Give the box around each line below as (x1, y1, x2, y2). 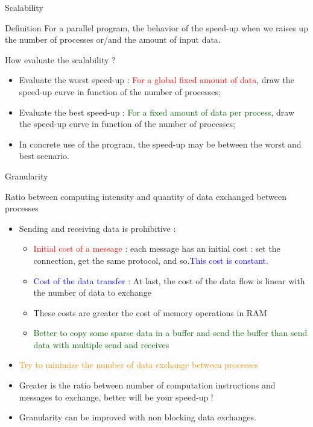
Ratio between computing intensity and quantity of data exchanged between (5, 190, 286, 202)
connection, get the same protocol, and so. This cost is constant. (33, 254, 268, 266)
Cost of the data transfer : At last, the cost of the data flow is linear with (33, 274, 305, 287)
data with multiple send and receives (33, 338, 169, 351)
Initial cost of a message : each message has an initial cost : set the (33, 242, 280, 255)
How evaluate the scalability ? (5, 53, 116, 66)
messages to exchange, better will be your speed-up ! (19, 390, 213, 403)
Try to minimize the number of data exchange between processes (19, 358, 258, 371)
